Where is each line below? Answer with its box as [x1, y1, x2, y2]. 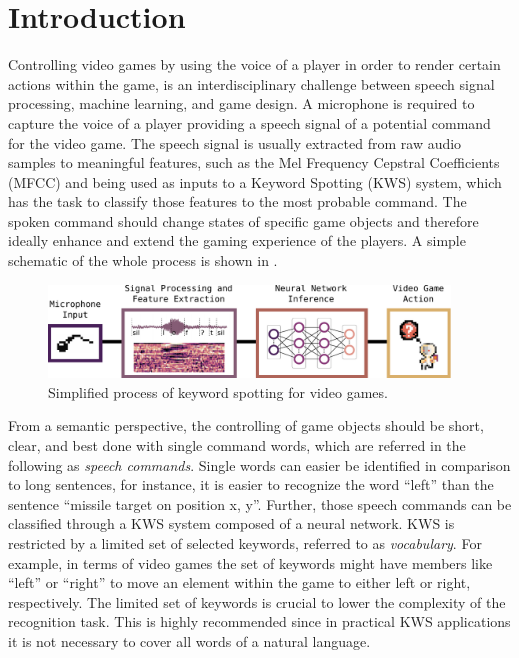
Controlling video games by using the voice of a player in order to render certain [8, 54, 501, 75]
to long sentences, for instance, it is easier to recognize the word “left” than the [8, 474, 494, 495]
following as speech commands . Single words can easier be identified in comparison [8, 454, 511, 475]
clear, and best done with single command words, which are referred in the [8, 435, 466, 456]
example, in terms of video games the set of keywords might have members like [8, 552, 493, 573]
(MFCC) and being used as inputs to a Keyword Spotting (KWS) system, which [8, 171, 502, 192]
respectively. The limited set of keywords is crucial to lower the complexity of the [8, 591, 506, 612]
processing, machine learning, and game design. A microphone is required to [8, 93, 475, 114]
